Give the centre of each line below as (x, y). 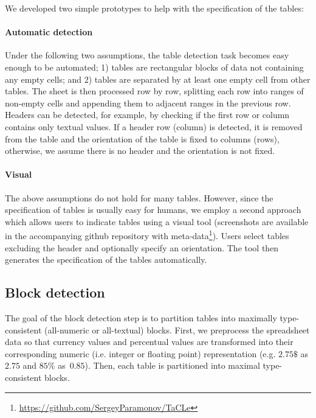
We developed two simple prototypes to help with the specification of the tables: (154, 8)
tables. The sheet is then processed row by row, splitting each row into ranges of (154, 91)
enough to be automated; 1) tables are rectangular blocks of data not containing (154, 67)
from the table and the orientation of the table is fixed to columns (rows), (142, 138)
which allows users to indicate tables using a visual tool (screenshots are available (157, 221)
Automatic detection (49, 32)
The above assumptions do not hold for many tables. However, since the (139, 197)
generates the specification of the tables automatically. (106, 260)
